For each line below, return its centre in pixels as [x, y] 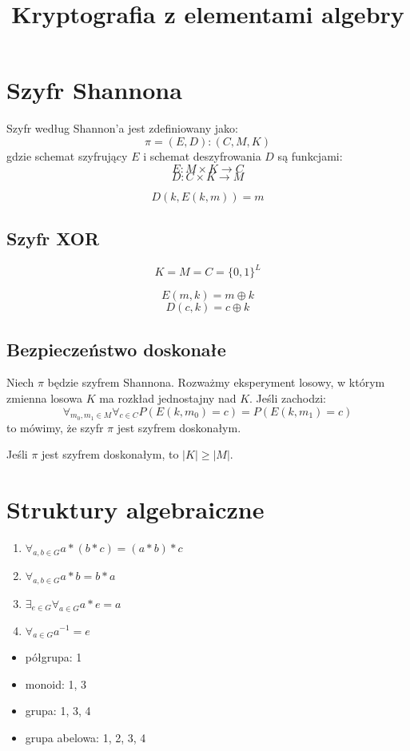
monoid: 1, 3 [56, 683]
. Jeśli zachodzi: [288, 398]
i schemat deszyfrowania [202, 155]
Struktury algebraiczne [135, 509]
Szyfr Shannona [94, 90]
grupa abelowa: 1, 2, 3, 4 [86, 738]
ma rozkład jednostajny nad [168, 398]
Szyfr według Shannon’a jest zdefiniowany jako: [122, 128]
